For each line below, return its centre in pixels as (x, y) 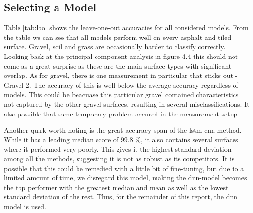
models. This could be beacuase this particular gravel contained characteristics (121, 94)
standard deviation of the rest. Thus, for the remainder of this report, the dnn (121, 197)
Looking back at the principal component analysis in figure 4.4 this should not (121, 56)
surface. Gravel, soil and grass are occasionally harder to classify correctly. (115, 47)
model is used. (25, 206)
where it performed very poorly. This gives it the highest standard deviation (118, 149)
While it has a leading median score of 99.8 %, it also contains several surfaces (121, 139)
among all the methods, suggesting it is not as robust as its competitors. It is (119, 158)
